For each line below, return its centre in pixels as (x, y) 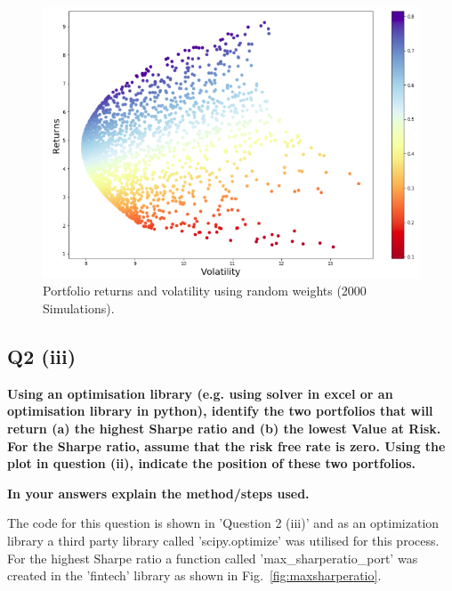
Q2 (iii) (42, 356)
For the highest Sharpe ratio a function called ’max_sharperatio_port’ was (213, 558)
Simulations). (79, 308)
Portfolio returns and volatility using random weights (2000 (205, 291)
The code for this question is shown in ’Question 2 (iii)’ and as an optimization (223, 523)
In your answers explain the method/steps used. (158, 493)
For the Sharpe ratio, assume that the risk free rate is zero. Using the (226, 445)
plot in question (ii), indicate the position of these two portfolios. (212, 463)
